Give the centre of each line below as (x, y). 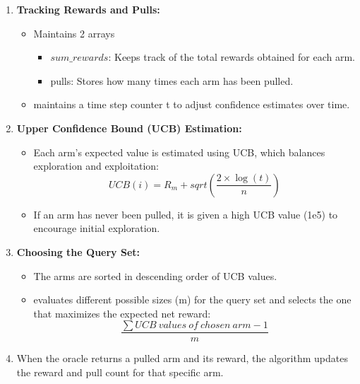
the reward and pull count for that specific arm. (120, 372)
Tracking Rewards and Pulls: (88, 9)
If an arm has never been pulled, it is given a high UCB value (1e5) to (186, 214)
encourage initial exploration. (97, 228)
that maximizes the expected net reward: (122, 313)
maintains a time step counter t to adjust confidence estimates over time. (192, 104)
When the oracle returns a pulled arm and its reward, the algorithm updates (182, 358)
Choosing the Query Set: (78, 251)
